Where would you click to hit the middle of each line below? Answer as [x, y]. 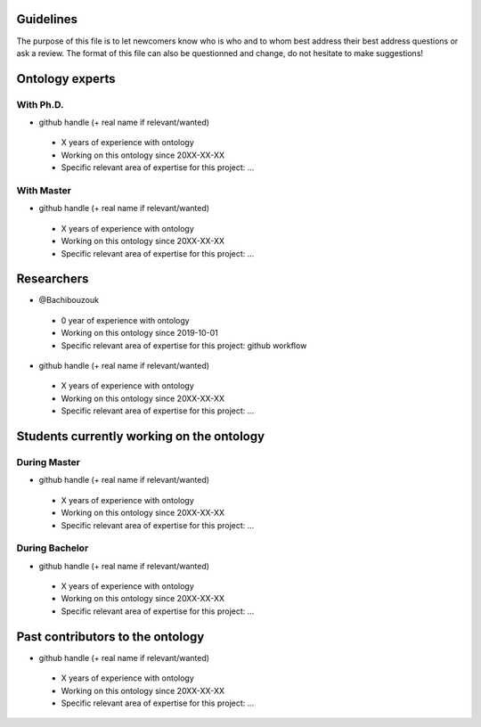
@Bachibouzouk [69, 300]
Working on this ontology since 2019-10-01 [139, 333]
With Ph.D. [40, 104]
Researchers [53, 279]
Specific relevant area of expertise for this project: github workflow [184, 345]
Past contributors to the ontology [110, 637]
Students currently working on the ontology [141, 436]
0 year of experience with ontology [126, 320]
